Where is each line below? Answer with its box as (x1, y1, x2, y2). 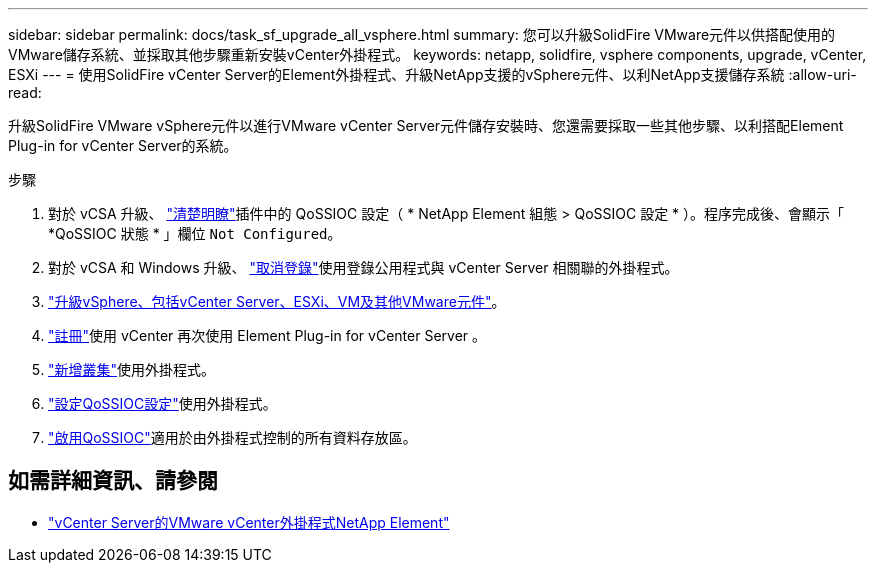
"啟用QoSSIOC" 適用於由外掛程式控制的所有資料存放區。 (48, 429, 417, 446)
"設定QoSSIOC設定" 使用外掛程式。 (48, 395, 277, 412)
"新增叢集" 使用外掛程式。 (48, 361, 216, 378)
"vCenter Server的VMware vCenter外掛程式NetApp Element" (48, 513, 450, 531)
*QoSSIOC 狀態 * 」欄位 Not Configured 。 (48, 225, 342, 242)
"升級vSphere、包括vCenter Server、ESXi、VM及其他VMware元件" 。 (48, 293, 506, 310)
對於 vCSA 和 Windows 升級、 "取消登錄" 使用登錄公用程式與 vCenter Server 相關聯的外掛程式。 (48, 259, 679, 276)
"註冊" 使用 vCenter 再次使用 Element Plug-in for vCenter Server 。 (48, 327, 486, 344)
